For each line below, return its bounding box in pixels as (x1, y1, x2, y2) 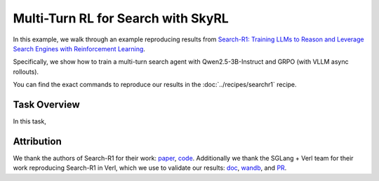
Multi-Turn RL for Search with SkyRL (13, 11, 230, 26)
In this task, (13, 117, 47, 126)
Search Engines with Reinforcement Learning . (13, 44, 145, 53)
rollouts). (13, 67, 39, 76)
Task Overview (13, 98, 80, 110)
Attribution (13, 135, 62, 147)
